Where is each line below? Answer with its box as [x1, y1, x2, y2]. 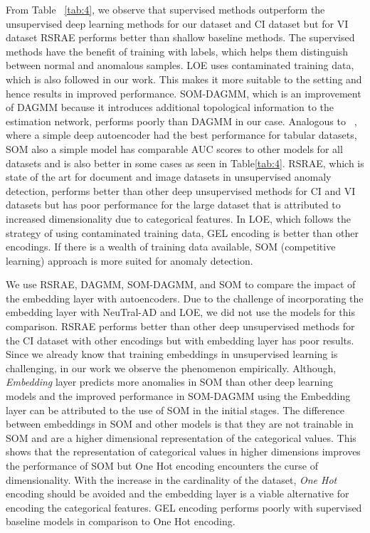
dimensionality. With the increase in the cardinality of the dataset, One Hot [6, 472, 337, 487]
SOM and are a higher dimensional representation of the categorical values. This [6, 430, 356, 445]
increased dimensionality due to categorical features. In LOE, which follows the [6, 211, 351, 226]
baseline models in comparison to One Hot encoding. [6, 514, 236, 529]
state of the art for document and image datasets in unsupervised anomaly [6, 169, 332, 184]
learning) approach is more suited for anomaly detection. [6, 253, 253, 268]
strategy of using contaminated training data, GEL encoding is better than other [6, 225, 359, 240]
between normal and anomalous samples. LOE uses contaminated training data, [6, 58, 354, 73]
